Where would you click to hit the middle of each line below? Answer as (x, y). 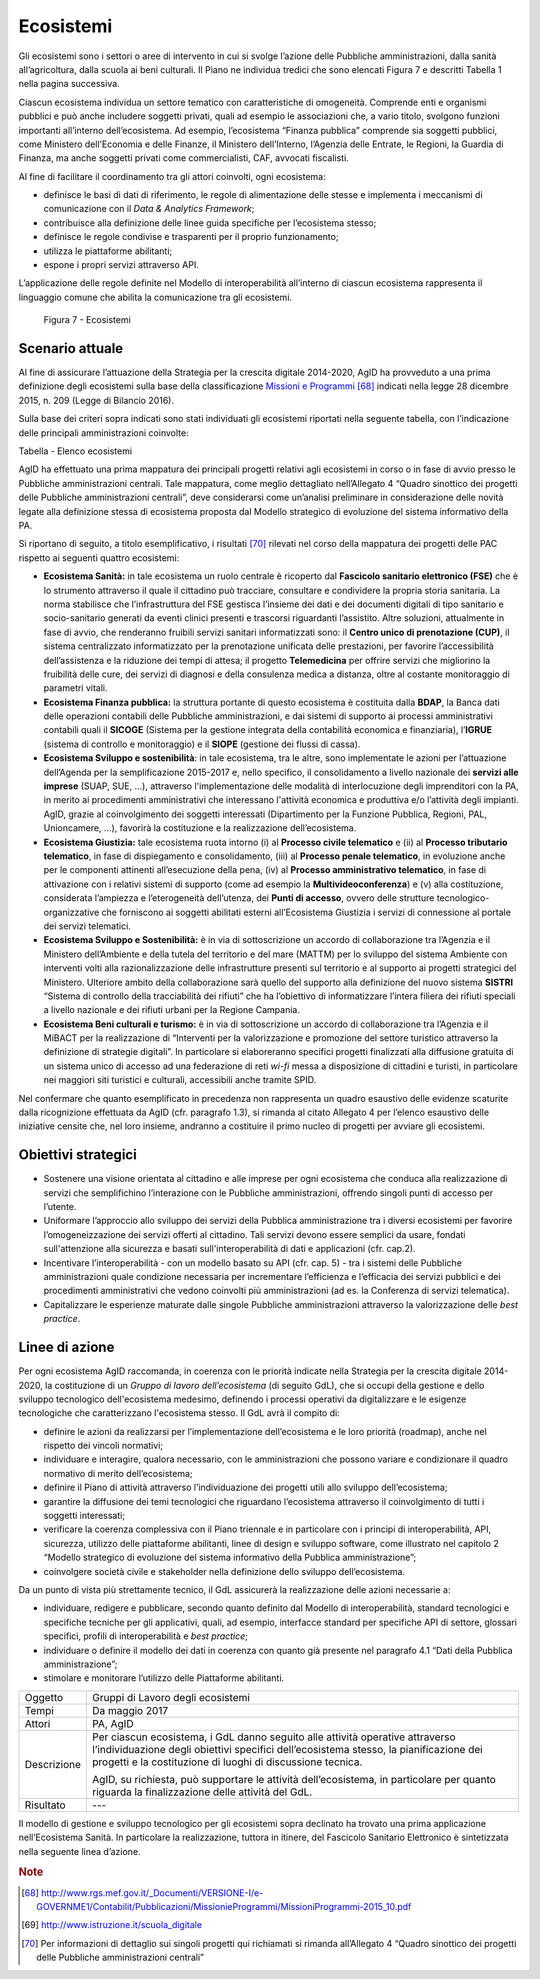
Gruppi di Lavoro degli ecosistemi (170, 1697)
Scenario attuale (71, 348)
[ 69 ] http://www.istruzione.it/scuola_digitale (112, 1925)
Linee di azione (66, 1347)
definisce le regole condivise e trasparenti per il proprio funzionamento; (191, 237)
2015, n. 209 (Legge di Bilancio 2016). (96, 400)
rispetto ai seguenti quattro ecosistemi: (99, 557)
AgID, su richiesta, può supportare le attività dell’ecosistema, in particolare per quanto (294, 1779)
